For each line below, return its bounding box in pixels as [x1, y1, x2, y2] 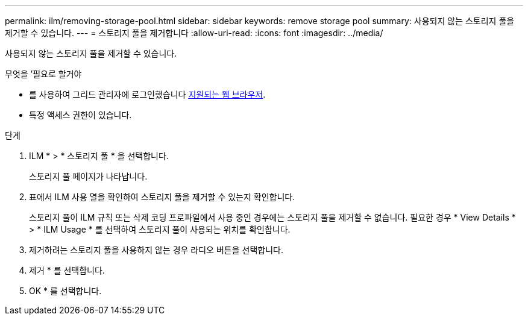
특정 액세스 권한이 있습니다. [29, 110, 132, 120]
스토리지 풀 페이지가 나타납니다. [29, 171, 148, 181]
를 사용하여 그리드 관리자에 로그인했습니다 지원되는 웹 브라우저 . [29, 89, 266, 99]
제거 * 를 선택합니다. [29, 265, 105, 275]
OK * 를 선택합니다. [29, 286, 102, 296]
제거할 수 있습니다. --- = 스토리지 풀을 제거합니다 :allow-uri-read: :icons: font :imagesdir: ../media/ [5, 28, 383, 38]
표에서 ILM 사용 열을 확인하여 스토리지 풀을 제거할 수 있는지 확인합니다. [29, 192, 295, 202]
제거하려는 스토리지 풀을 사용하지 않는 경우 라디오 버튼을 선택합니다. [29, 245, 283, 255]
